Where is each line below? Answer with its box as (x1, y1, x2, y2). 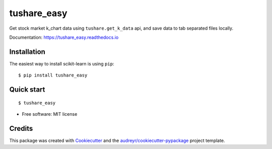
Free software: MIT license (22, 111, 78, 117)
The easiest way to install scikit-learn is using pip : (9, 60, 114, 66)
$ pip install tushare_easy (18, 72, 88, 78)
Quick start (9, 86, 45, 94)
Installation (9, 47, 45, 56)
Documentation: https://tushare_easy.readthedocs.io (9, 34, 119, 40)
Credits (9, 124, 33, 133)
